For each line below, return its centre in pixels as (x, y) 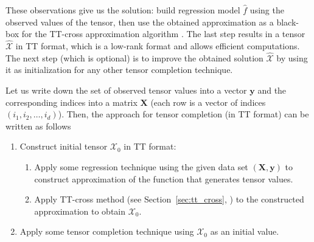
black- (288, 22)
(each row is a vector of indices (208, 102)
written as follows (38, 126)
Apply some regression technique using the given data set (141, 166)
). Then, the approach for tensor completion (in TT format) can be (183, 114)
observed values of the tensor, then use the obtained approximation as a (140, 22)
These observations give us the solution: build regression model (123, 10)
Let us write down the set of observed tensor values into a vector (126, 90)
